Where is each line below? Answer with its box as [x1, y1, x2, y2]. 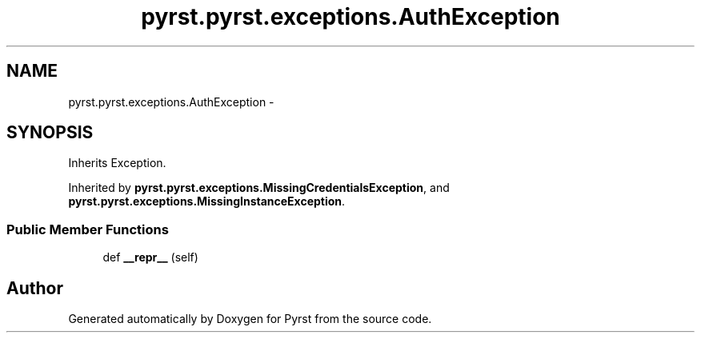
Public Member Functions [6, 221, 169, 237]
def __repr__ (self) [102, 250, 198, 265]
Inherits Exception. [68, 156, 166, 170]
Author [6, 277, 63, 298]
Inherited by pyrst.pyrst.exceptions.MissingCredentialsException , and [68, 181, 450, 195]
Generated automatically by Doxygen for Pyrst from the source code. [68, 312, 432, 326]
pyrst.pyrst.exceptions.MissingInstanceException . [68, 194, 346, 209]
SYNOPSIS [6, 122, 94, 143]
